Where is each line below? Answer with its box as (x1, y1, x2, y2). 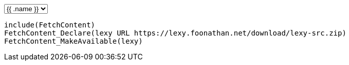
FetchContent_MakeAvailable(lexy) (4, 37, 143, 45)
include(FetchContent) (4, 21, 96, 29)
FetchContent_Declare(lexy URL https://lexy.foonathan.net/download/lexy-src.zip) (4, 29, 346, 37)
